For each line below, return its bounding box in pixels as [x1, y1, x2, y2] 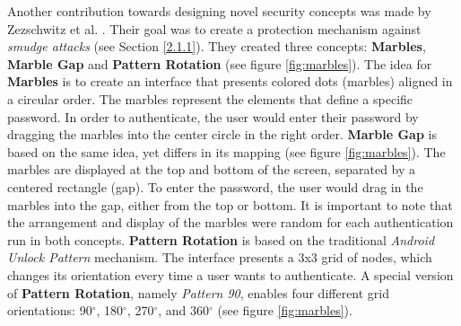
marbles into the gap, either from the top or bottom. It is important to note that [7, 195, 453, 214]
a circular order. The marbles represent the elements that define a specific [7, 89, 413, 108]
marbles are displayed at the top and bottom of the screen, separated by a [7, 160, 416, 179]
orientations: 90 [7, 301, 92, 320]
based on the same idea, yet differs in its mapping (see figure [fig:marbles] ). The [7, 142, 446, 161]
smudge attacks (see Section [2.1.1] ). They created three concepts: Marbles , [7, 37, 426, 56]
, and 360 [158, 301, 210, 320]
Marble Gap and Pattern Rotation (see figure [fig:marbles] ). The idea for [7, 54, 432, 73]
